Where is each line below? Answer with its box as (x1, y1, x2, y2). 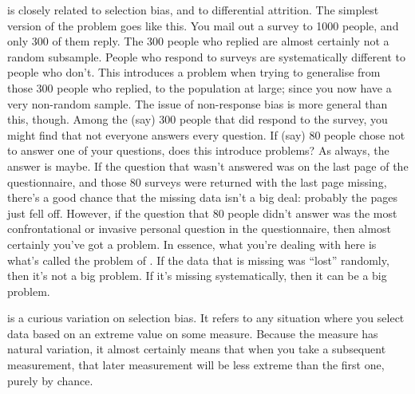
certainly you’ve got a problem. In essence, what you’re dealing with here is (7, 235, 377, 252)
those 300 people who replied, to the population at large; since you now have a (7, 79, 392, 96)
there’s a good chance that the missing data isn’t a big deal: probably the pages (7, 189, 397, 206)
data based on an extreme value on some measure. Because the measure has (7, 325, 378, 341)
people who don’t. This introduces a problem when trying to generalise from (7, 64, 381, 81)
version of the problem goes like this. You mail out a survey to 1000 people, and (7, 17, 399, 33)
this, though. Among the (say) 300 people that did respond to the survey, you (7, 111, 388, 128)
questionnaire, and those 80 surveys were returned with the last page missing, (7, 173, 387, 190)
